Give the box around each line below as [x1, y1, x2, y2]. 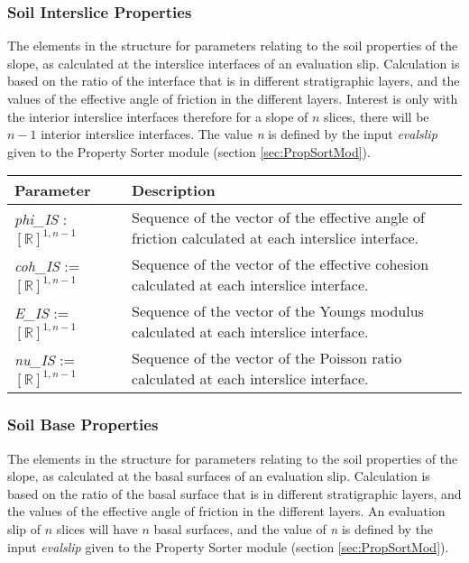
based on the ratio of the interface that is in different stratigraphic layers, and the [7, 71, 460, 90]
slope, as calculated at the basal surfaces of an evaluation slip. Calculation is [7, 466, 430, 485]
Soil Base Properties [7, 413, 159, 436]
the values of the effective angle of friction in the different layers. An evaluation [7, 502, 446, 521]
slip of [7, 519, 41, 538]
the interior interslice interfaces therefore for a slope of [7, 106, 308, 125]
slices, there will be [324, 106, 429, 125]
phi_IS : [14, 208, 68, 229]
